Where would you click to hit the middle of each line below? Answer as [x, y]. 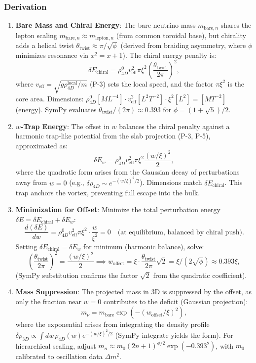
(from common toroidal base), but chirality [181, 35]
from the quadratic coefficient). [200, 275]
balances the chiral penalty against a [174, 126]
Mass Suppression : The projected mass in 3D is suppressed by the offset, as [134, 292]
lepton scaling [36, 35]
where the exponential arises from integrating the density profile [112, 324]
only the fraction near [48, 301]
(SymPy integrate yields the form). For [174, 335]
